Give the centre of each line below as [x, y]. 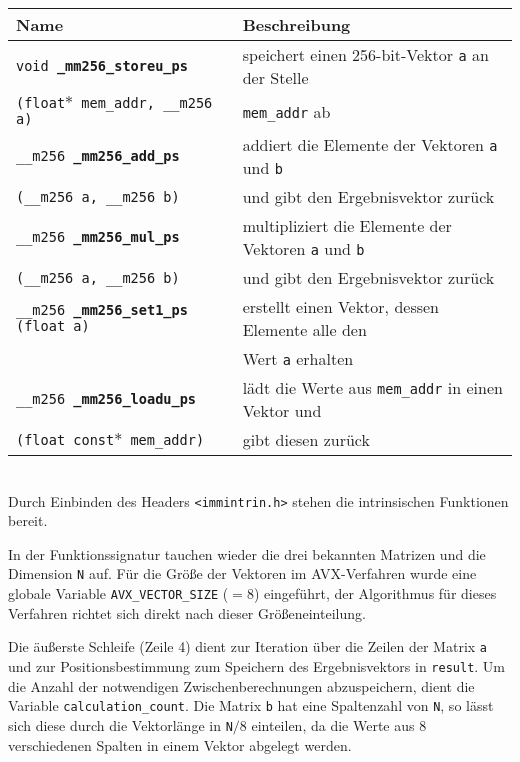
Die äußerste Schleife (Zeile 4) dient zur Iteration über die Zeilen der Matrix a [247, 646]
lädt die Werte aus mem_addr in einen [372, 387]
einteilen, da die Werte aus [333, 724]
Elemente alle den [304, 329]
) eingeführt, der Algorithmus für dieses [375, 593]
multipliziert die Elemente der [347, 225]
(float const [65, 439]
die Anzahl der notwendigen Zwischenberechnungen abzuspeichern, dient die [241, 685]
